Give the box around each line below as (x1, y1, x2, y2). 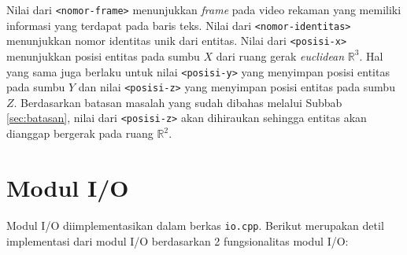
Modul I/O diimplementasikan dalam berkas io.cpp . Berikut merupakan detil (6, 216, 384, 233)
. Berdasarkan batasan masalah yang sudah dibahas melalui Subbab (13, 94, 342, 110)
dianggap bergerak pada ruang (6, 125, 154, 142)
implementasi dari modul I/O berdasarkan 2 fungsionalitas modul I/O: (6, 232, 349, 249)
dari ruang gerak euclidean (216, 47, 345, 64)
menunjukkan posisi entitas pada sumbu (6, 47, 200, 64)
